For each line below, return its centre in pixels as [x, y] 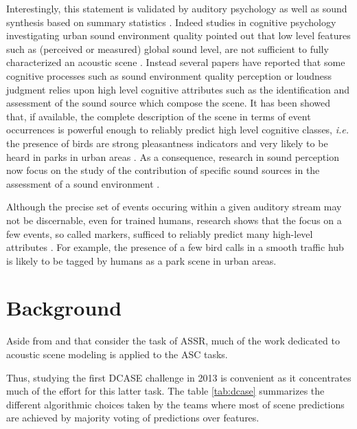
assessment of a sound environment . [83, 183]
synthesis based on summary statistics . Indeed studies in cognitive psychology [171, 22]
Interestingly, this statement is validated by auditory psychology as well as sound [177, 8]
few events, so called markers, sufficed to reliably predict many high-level [160, 233]
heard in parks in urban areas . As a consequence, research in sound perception [173, 156]
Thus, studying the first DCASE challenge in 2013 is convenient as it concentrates [179, 377]
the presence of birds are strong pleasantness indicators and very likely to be [167, 143]
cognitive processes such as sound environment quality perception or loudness [169, 75]
